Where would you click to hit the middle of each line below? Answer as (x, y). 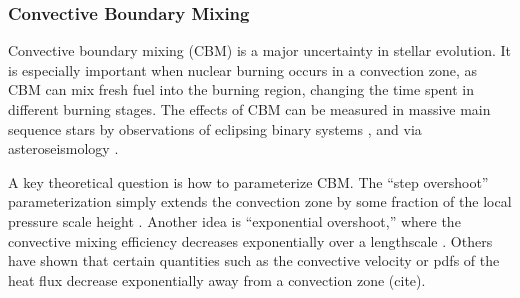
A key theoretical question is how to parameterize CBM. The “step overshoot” (248, 181)
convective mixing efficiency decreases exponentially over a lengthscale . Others (250, 240)
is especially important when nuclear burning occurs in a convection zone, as (243, 69)
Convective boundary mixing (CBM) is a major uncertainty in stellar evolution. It (259, 50)
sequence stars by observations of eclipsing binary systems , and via (215, 128)
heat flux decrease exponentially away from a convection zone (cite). (217, 279)
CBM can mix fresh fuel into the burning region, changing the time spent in (241, 89)
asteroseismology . (63, 148)
